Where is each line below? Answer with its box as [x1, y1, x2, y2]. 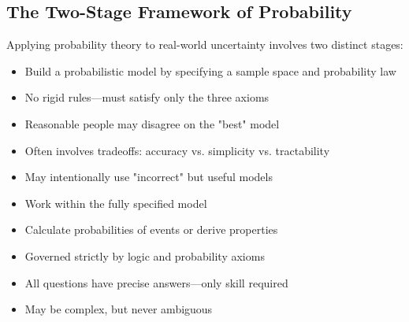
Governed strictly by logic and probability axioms [24, 247, 265, 264]
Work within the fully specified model [24, 194, 207, 211]
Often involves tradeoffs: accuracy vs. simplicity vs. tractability [24, 142, 330, 158]
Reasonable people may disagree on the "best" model [24, 115, 280, 131]
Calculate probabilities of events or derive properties [24, 221, 278, 238]
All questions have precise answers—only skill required [24, 274, 288, 291]
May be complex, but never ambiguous [24, 301, 213, 317]
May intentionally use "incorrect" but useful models [24, 168, 273, 185]
